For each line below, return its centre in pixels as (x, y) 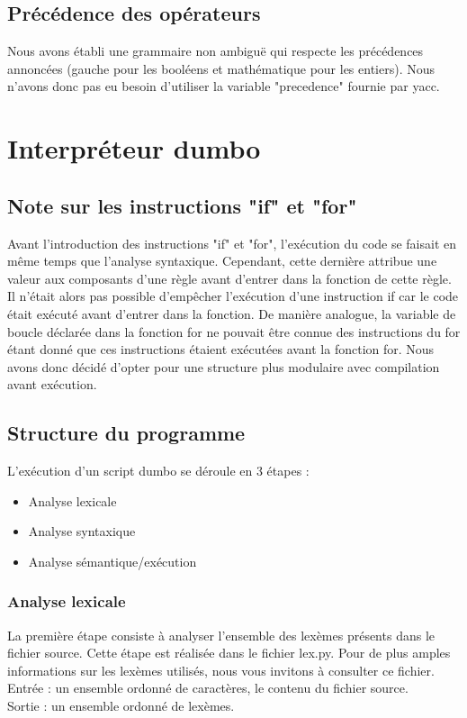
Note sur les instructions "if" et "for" (182, 205)
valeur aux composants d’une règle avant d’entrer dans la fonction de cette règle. (229, 278)
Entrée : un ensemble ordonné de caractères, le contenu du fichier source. (208, 688)
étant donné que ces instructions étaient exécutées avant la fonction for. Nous (221, 349)
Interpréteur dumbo (134, 148)
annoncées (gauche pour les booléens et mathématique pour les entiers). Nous (221, 68)
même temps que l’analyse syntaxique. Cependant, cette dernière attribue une (222, 261)
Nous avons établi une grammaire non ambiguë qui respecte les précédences (216, 51)
